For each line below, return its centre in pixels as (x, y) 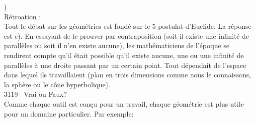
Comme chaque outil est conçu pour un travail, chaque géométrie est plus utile (124, 103)
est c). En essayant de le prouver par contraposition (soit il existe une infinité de (127, 35)
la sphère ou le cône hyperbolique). (57, 84)
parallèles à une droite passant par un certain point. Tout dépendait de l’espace (125, 65)
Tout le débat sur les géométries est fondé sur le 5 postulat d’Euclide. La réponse (128, 26)
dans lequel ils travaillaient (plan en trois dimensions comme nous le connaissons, (127, 75)
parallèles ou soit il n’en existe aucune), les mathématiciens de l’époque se (117, 45)
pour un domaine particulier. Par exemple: (69, 113)
